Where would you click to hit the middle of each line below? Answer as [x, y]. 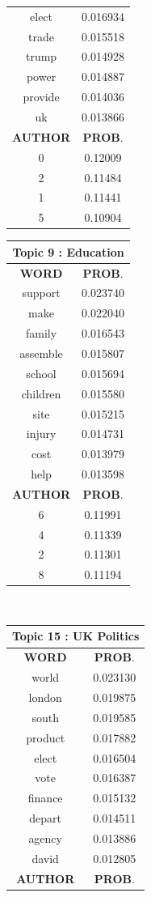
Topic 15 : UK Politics [76, 636]
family [41, 333]
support [41, 293]
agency [45, 837]
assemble [41, 353]
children [41, 393]
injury [41, 434]
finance [45, 798]
